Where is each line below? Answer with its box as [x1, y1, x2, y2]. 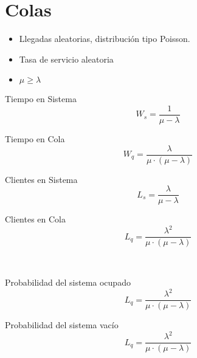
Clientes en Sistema [5, 173, 78, 185]
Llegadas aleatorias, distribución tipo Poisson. [19, 32, 190, 45]
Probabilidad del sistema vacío [5, 318, 119, 331]
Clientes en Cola [5, 213, 66, 225]
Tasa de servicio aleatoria [19, 52, 114, 65]
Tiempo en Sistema [5, 92, 77, 105]
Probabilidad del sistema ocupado [5, 276, 131, 289]
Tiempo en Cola [5, 132, 65, 145]
